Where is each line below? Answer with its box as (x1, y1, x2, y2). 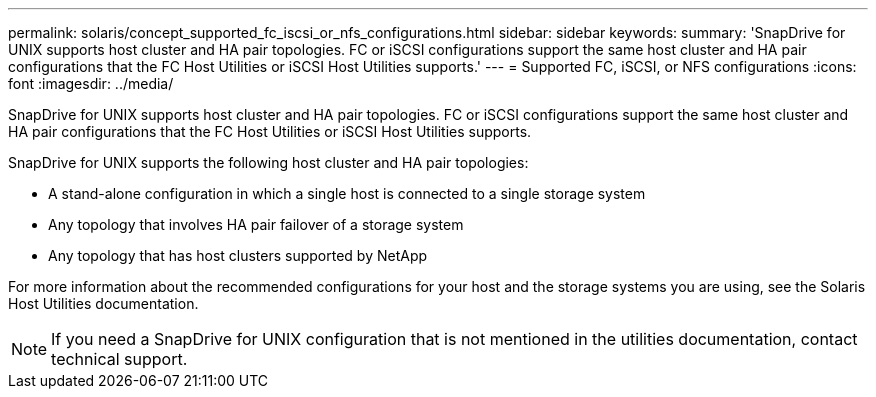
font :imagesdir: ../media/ (8, 75, 174, 92)
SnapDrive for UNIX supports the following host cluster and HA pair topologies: (8, 154, 529, 171)
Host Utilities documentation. (8, 295, 199, 312)
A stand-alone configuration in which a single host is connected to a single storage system (48, 185, 646, 202)
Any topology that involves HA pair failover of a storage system (48, 216, 464, 233)
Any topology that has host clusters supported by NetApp (48, 247, 428, 264)
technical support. (51, 349, 188, 369)
